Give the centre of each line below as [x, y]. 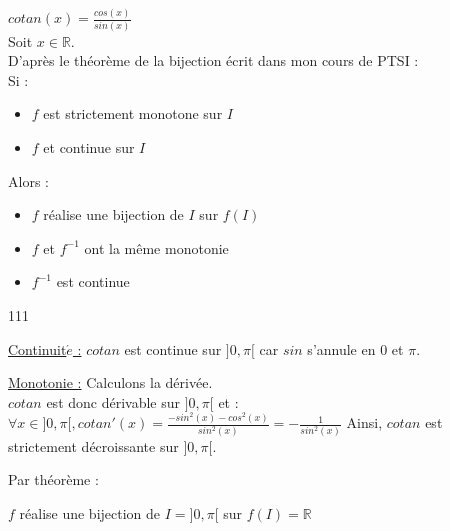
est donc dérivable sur [113, 401]
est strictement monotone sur [133, 113]
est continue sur [173, 348]
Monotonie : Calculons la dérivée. [110, 382]
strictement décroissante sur [93, 445]
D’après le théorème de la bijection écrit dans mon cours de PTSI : [213, 60]
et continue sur [89, 147]
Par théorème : [53, 479]
